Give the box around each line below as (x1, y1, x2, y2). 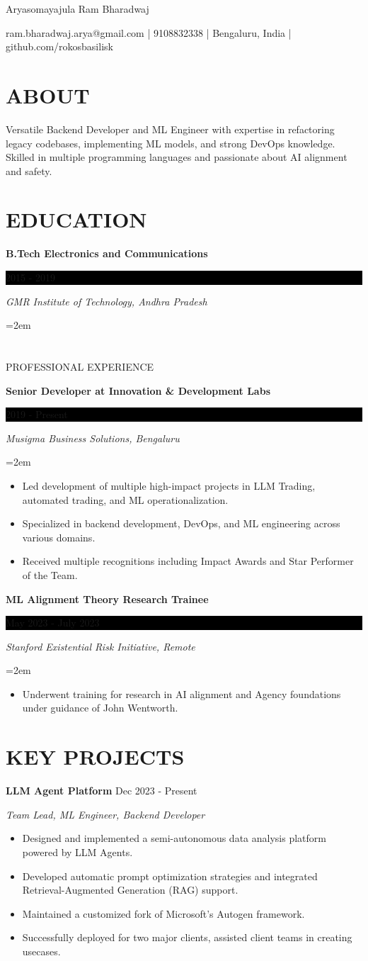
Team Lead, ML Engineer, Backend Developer (6, 807, 205, 821)
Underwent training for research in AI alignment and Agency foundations (22, 686, 341, 701)
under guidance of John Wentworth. (22, 700, 178, 715)
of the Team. (22, 567, 78, 582)
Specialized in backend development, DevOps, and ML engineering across (22, 516, 340, 531)
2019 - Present (6, 407, 68, 422)
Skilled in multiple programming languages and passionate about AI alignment (6, 150, 347, 164)
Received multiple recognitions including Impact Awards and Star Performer (22, 553, 354, 568)
